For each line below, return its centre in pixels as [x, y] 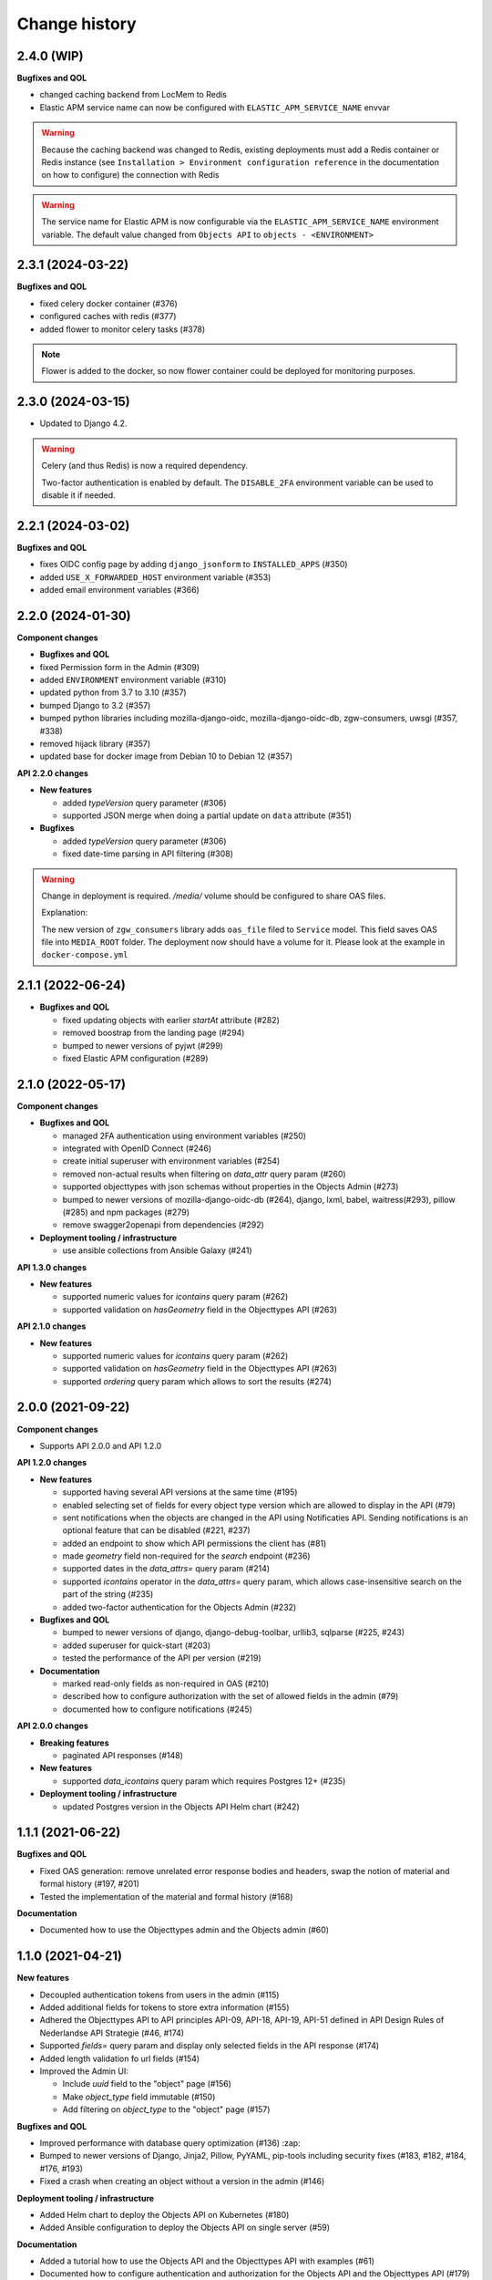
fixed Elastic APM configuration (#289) [135, 1058]
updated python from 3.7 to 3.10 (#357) [113, 692]
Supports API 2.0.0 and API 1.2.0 [101, 1446]
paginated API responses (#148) [123, 1755]
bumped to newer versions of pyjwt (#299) [143, 1045]
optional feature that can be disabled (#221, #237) [156, 1530]
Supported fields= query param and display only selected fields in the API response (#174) [210, 2046]
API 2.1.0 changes [51, 1326]
